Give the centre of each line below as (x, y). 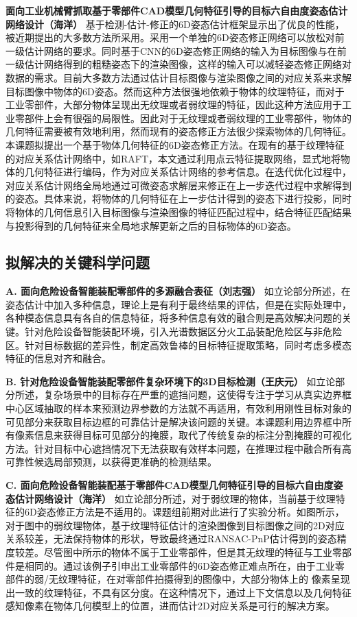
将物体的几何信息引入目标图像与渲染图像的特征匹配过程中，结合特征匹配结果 (178, 211)
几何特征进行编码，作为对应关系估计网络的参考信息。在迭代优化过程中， (188, 172)
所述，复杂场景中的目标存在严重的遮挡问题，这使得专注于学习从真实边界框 (183, 395)
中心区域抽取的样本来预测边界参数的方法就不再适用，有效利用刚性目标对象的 (178, 408)
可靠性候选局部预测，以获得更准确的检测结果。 (111, 462)
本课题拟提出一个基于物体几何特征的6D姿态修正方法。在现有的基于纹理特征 (175, 144)
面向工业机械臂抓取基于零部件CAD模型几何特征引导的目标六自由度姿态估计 (177, 10)
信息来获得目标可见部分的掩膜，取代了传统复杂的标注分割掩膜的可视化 (193, 435)
